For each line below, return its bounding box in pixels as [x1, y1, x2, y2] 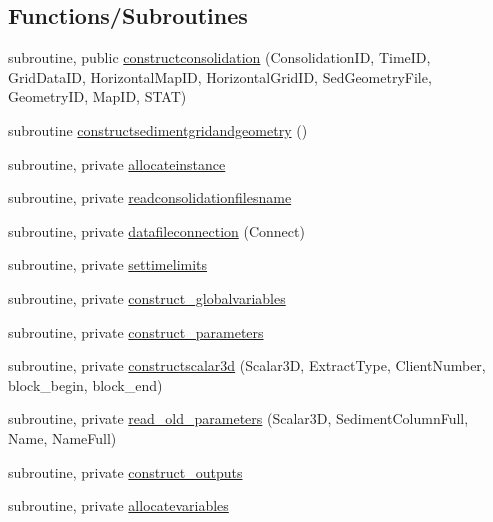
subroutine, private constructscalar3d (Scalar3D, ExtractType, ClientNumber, [8, 355, 486, 376]
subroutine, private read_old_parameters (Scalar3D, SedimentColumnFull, [8, 408, 469, 429]
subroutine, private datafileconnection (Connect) [8, 220, 305, 241]
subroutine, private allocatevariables [8, 495, 229, 516]
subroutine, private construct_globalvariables [8, 287, 286, 308]
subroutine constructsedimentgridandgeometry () [8, 119, 308, 140]
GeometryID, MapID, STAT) [8, 86, 187, 107]
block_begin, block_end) [8, 374, 163, 395]
